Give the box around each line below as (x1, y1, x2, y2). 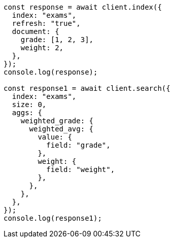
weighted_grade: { (20, 117, 94, 125)
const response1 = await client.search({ (4, 84, 170, 92)
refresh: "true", (12, 19, 81, 27)
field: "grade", (46, 141, 111, 149)
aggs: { (12, 109, 42, 117)
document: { (12, 27, 59, 36)
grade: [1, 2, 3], (20, 36, 94, 44)
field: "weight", (46, 165, 115, 174)
